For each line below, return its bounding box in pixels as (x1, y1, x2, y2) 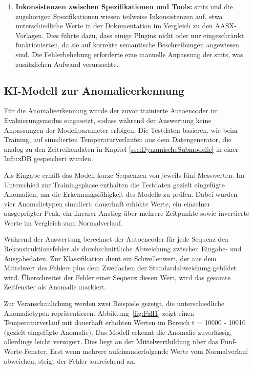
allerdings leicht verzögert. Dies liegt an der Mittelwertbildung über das (4, 336, 218, 347)
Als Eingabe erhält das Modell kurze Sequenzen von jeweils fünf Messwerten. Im (4, 169, 245, 180)
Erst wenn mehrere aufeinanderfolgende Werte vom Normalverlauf (50, 346, 248, 356)
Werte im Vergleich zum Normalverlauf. (4, 217, 123, 227)
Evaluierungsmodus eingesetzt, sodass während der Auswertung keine (4, 115, 211, 125)
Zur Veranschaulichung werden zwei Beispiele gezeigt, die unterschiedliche (4, 298, 225, 308)
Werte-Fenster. (4, 346, 48, 356)
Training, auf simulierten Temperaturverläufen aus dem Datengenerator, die (4, 134, 232, 144)
